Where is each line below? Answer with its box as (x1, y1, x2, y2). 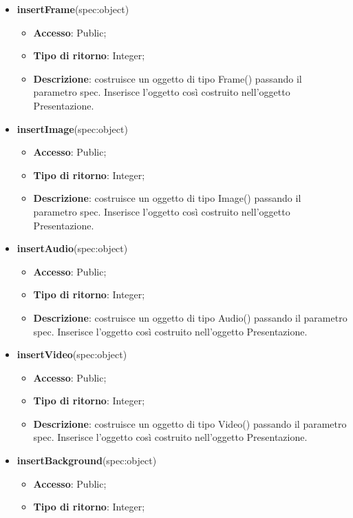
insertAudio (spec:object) (17, 241, 128, 256)
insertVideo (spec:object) (17, 347, 127, 362)
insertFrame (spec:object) (17, 2, 129, 16)
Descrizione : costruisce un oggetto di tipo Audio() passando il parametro (33, 310, 347, 324)
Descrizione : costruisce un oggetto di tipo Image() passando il (33, 191, 301, 205)
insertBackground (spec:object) (17, 453, 157, 468)
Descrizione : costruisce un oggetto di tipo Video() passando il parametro (33, 416, 347, 431)
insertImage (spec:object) (17, 121, 128, 136)
